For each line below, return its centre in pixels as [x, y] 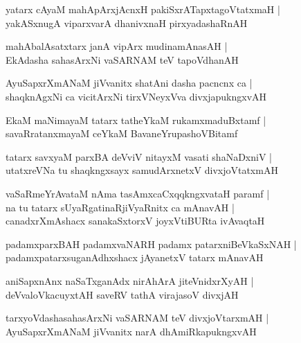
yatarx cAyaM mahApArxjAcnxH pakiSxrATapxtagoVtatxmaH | [143, 9]
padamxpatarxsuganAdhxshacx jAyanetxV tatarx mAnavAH [135, 257]
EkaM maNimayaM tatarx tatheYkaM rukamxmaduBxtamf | [136, 120]
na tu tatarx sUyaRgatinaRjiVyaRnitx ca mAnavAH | [120, 207]
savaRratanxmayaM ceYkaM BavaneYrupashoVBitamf [122, 133]
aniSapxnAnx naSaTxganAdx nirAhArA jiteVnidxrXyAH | [130, 280]
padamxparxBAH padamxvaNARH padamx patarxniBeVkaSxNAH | [151, 244]
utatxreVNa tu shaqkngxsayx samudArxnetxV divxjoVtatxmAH [142, 170]
